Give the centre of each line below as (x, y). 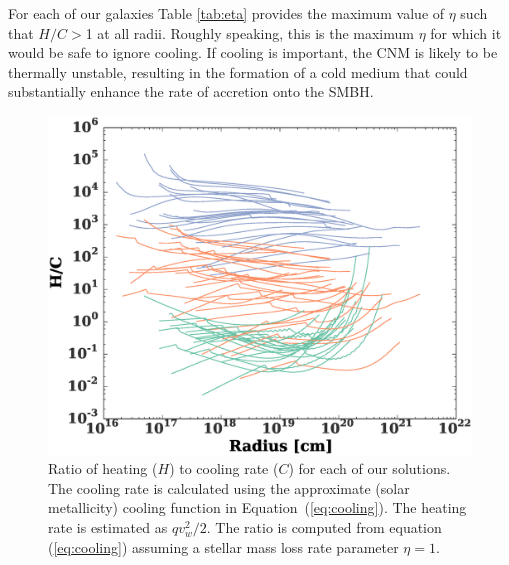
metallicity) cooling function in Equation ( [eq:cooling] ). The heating (257, 507)
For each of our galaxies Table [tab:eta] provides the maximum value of (226, 13)
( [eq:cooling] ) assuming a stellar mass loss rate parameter (223, 546)
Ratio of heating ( (103, 468)
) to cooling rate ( (224, 468)
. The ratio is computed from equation (324, 527)
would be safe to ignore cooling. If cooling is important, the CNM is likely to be (253, 52)
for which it (466, 32)
